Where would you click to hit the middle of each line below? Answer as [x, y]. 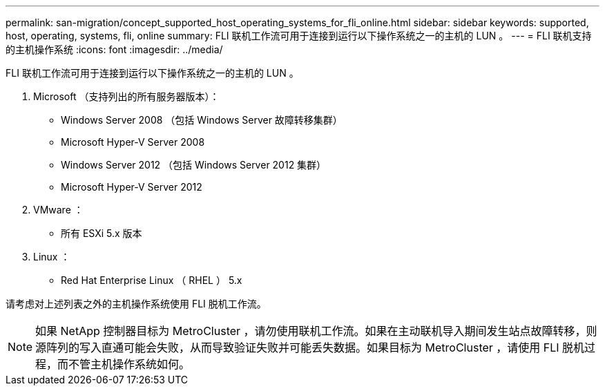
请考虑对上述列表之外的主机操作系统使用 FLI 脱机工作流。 [136, 304]
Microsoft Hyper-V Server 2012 [132, 187]
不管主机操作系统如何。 [129, 364]
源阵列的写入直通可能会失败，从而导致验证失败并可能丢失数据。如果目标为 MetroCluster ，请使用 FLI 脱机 [310, 347]
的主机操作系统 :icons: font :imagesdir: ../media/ [114, 49]
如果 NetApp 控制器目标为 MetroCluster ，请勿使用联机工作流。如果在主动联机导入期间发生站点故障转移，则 [316, 331]
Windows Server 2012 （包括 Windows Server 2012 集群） [194, 165]
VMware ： [58, 210]
